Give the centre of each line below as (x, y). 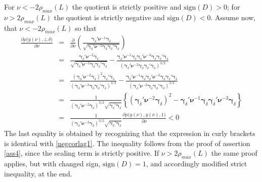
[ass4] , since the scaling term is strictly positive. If (82, 153)
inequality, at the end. (38, 173)
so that (85, 28)
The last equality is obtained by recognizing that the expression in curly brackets (130, 133)
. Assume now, (233, 17)
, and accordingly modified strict (196, 164)
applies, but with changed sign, (52, 164)
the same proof (234, 153)
